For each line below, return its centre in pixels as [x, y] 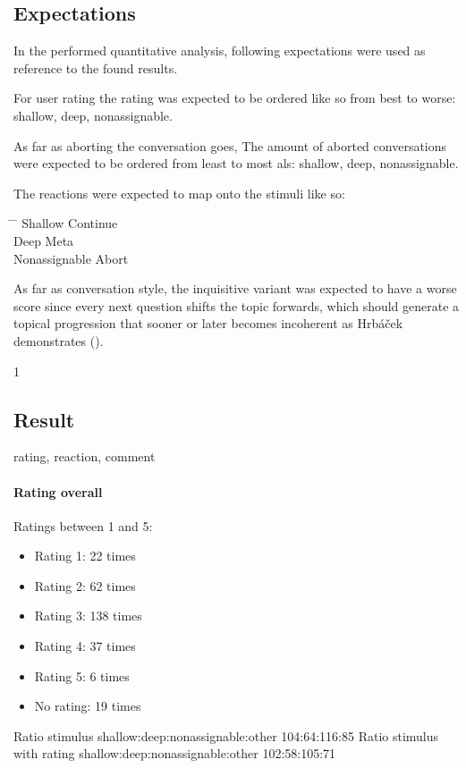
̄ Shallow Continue [66, 223]
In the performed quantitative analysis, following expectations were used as [220, 51]
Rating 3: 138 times [88, 616]
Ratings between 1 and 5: [83, 525]
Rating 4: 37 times [85, 646]
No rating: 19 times [88, 706]
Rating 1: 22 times [85, 556]
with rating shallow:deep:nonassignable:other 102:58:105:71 [175, 753]
